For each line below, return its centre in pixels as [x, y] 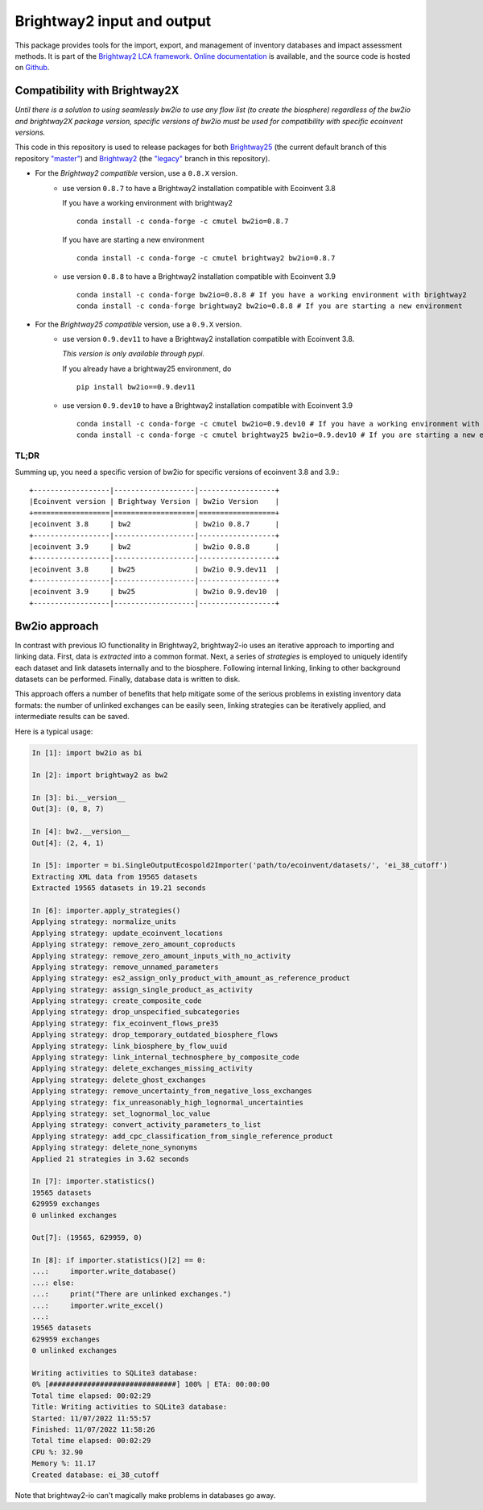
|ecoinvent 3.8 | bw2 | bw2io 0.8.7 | [155, 524]
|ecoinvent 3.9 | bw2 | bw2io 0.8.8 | [155, 547]
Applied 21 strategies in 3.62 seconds [110, 1158]
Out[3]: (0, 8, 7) [68, 809]
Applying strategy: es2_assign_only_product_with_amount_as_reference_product [191, 978]
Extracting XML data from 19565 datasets [115, 876]
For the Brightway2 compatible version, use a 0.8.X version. [136, 173]
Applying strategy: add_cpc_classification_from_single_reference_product [183, 1136]
